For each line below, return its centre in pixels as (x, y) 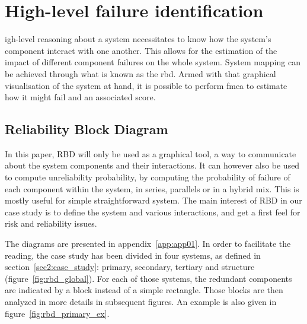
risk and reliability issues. (51, 223)
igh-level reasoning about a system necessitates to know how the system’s (138, 39)
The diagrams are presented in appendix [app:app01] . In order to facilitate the (148, 244)
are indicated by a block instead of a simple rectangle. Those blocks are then (144, 290)
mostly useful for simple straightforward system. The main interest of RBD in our (153, 200)
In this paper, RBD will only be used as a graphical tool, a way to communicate (151, 153)
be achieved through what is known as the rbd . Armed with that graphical (140, 73)
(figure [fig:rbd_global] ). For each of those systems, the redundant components (148, 278)
